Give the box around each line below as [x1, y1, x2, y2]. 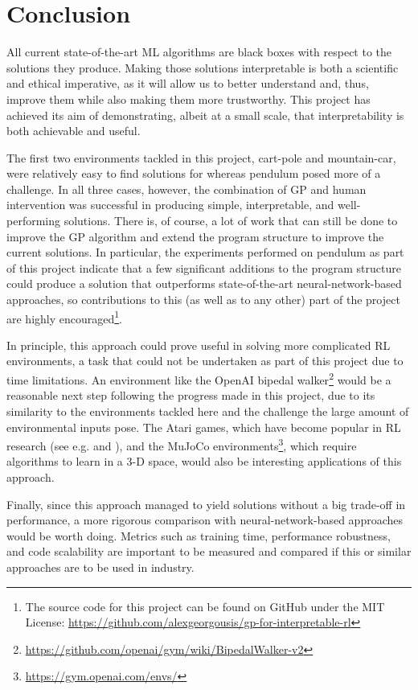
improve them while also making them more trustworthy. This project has [6, 90, 371, 107]
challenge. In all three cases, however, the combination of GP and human [6, 180, 367, 197]
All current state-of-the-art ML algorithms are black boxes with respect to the [6, 43, 392, 60]
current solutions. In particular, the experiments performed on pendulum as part [6, 244, 404, 261]
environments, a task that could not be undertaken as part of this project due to [6, 352, 404, 369]
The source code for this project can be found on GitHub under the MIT [25, 598, 385, 614]
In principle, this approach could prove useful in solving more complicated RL [6, 336, 391, 353]
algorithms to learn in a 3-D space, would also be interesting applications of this [6, 453, 402, 470]
